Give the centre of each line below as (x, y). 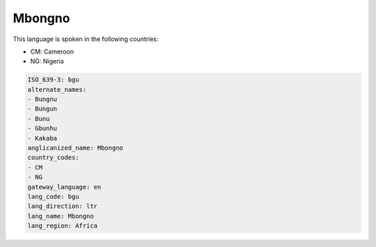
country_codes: (53, 158)
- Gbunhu (42, 128)
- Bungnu (42, 99)
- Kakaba (42, 138)
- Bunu (39, 119)
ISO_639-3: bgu (53, 80)
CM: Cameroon (52, 51)
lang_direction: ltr (62, 206)
